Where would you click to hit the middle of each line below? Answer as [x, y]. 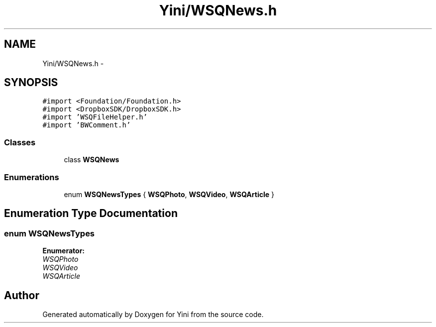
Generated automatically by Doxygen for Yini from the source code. [153, 314]
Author [22, 295]
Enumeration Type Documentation [91, 214]
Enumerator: [64, 251]
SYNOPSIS [31, 83]
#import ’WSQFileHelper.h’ [95, 117]
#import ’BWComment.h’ [87, 125]
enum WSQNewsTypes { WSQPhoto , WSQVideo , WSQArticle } [169, 194]
